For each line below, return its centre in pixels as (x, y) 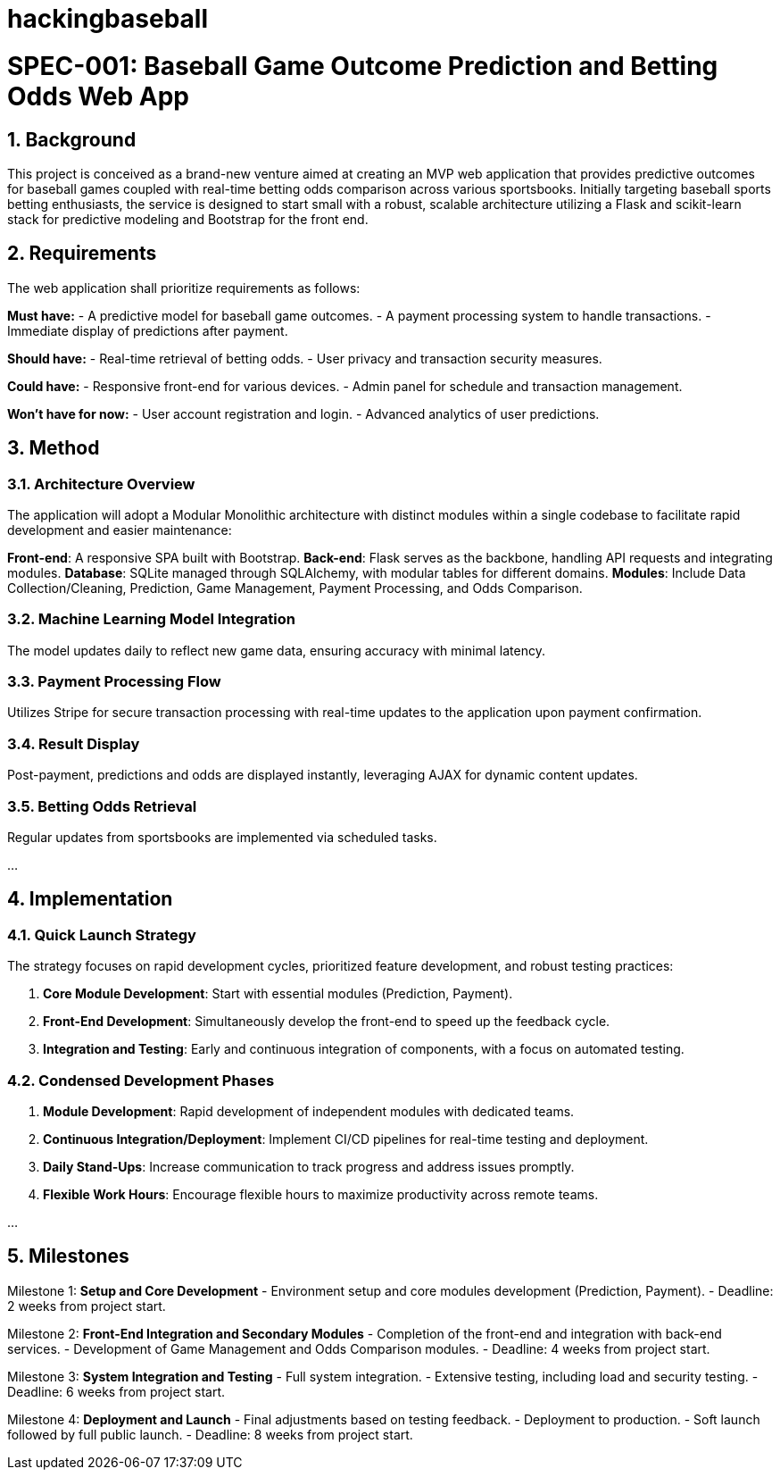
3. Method (54, 448)
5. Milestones (68, 1256)
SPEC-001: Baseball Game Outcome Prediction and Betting (363, 66)
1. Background (72, 139)
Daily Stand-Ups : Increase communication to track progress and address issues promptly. (309, 1166)
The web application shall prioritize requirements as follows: (184, 288)
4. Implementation (90, 899)
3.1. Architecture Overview (101, 484)
